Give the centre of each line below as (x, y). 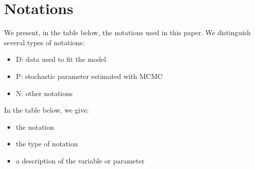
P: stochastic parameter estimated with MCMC (89, 76)
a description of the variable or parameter (80, 160)
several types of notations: (44, 42)
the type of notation (47, 144)
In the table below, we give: (47, 110)
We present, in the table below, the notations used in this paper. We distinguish (127, 32)
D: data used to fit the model (61, 59)
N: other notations (44, 93)
